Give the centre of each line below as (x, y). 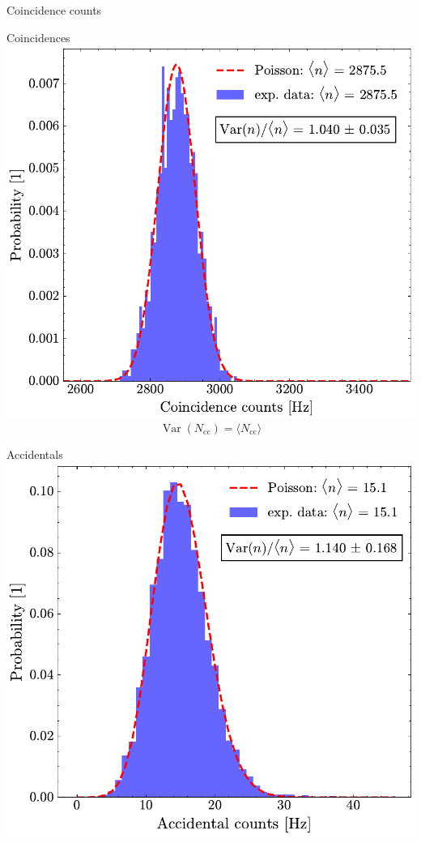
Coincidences (38, 37)
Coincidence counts (54, 10)
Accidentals (35, 454)
